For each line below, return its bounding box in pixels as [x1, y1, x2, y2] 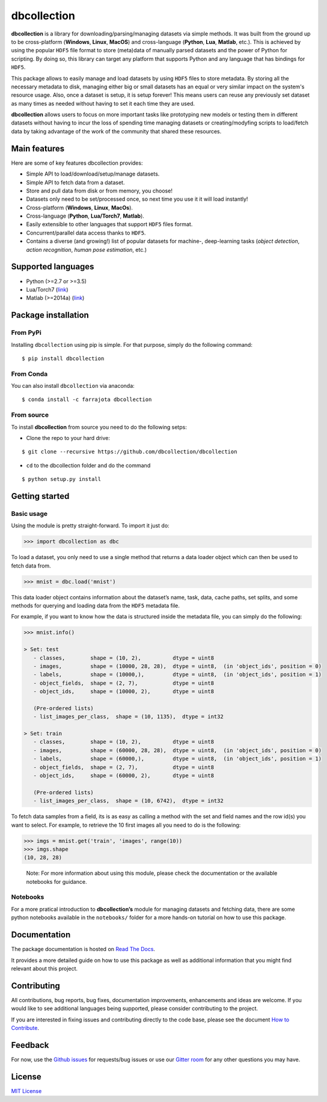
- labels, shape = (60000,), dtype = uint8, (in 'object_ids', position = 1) [33, 755, 322, 762]
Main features [11, 143, 65, 153]
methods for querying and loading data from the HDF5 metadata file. [11, 602, 180, 609]
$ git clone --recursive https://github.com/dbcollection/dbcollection [22, 448, 237, 455]
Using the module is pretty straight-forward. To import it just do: [11, 522, 170, 529]
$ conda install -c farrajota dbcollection [22, 396, 152, 403]
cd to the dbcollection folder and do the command [26, 462, 151, 469]
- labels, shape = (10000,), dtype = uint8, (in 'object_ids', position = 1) [33, 671, 322, 678]
